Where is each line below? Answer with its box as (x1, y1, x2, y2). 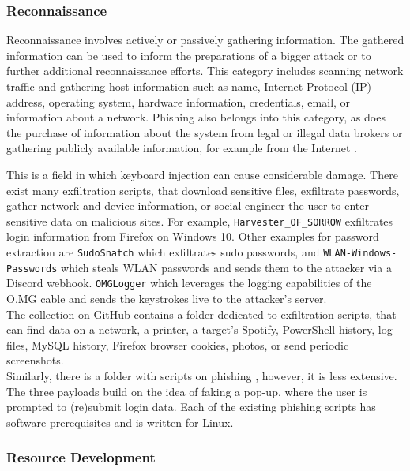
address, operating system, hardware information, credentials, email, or (6, 93, 351, 110)
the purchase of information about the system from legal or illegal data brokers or (6, 124, 403, 140)
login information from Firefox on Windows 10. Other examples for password (6, 228, 379, 245)
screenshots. (6, 352, 64, 368)
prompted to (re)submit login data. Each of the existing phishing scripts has (6, 398, 376, 415)
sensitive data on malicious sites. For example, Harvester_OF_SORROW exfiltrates (6, 212, 393, 229)
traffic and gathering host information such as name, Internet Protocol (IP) (6, 78, 372, 94)
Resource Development (6, 447, 156, 467)
